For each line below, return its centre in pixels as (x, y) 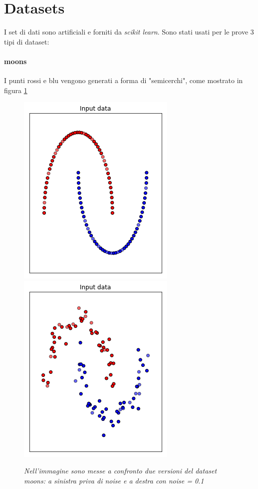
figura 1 (16, 90)
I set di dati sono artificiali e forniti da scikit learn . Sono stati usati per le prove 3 (129, 32)
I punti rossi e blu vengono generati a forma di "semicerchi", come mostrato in (124, 80)
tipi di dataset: (27, 41)
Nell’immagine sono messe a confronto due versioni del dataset (121, 471)
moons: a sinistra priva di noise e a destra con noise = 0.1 (114, 481)
